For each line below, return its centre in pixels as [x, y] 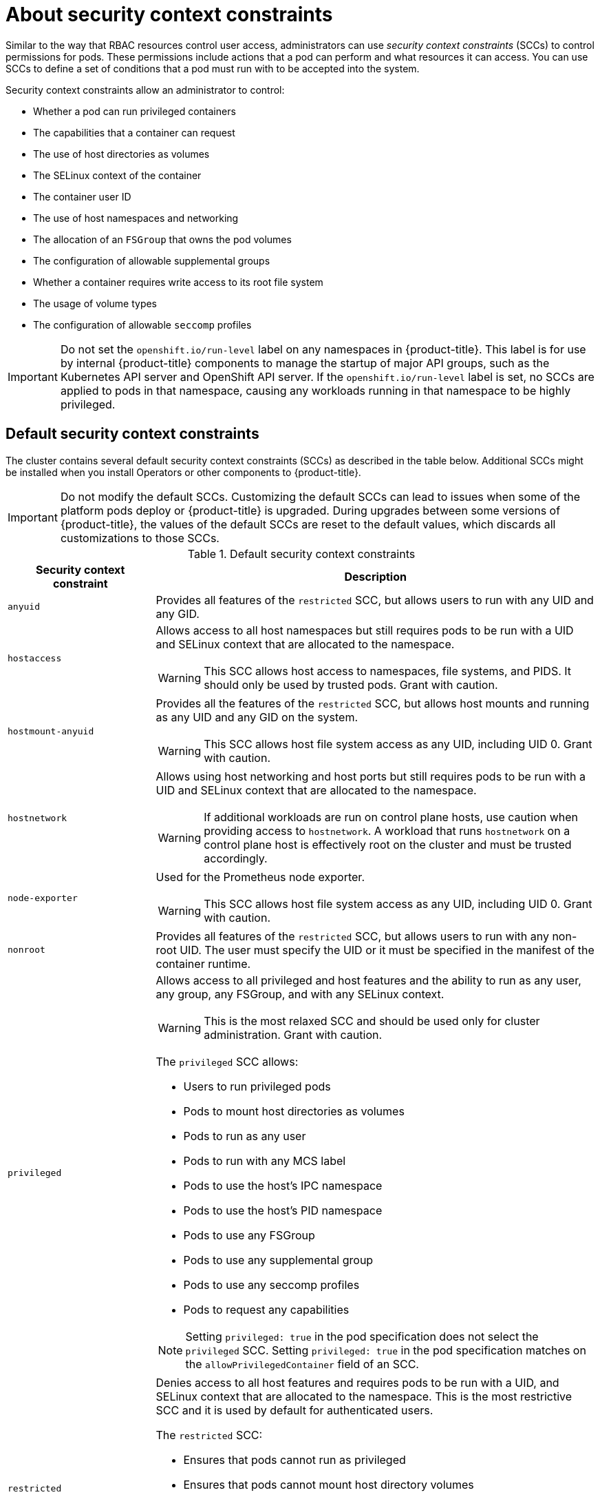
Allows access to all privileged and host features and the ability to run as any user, [368, 980]
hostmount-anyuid [51, 732]
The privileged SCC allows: [227, 1061]
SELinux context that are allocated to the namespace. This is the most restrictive [364, 1396]
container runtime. [203, 963]
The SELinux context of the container [117, 175]
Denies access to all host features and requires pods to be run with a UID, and [357, 1382]
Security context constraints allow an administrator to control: [145, 90]
